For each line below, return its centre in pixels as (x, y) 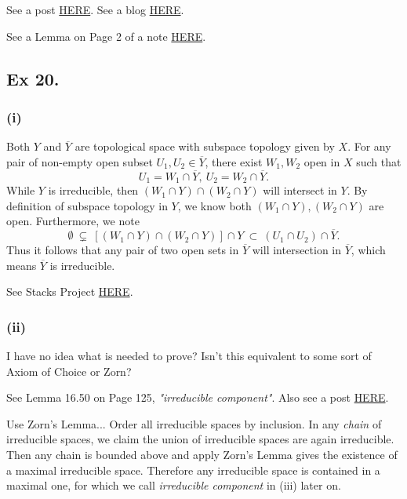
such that (379, 161)
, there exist (234, 161)
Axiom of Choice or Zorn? (69, 371)
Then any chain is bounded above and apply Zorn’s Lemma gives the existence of (202, 455)
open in (322, 161)
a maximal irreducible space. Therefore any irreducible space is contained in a (193, 470)
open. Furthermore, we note (73, 221)
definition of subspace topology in (87, 205)
